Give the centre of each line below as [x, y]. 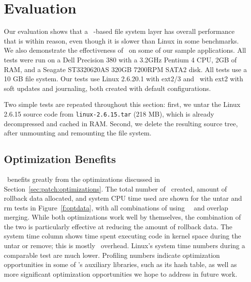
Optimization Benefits [60, 159]
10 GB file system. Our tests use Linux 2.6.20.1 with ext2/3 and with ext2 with [124, 79]
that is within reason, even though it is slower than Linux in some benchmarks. [121, 40]
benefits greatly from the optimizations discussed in [83, 179]
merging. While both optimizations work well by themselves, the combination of [122, 217]
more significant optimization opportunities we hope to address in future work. [121, 274]
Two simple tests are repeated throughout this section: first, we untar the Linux [122, 104]
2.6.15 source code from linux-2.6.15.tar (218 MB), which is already [109, 113]
